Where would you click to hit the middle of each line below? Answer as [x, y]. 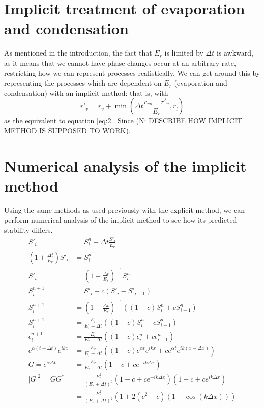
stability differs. [28, 229]
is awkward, [235, 53]
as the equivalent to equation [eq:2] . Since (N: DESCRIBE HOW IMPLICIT [123, 120]
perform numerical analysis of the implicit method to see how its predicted [121, 220]
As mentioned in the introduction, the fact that [78, 53]
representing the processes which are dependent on [83, 83]
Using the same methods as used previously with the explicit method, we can [124, 210]
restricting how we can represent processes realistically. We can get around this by [132, 73]
